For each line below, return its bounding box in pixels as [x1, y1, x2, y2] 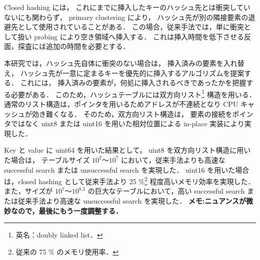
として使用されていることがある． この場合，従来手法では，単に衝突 [17, 21, 244, 32]
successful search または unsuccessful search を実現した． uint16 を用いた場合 [4, 164, 249, 175]
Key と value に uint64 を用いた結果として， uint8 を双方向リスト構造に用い [4, 145, 251, 155]
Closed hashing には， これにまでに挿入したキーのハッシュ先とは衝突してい [4, 2, 250, 12]
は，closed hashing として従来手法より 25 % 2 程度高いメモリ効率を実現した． [4, 175, 255, 186]
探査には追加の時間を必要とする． [17, 41, 130, 51]
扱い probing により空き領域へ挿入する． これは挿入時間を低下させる [17, 31, 244, 41]
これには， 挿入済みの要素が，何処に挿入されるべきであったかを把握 [20, 77, 246, 88]
